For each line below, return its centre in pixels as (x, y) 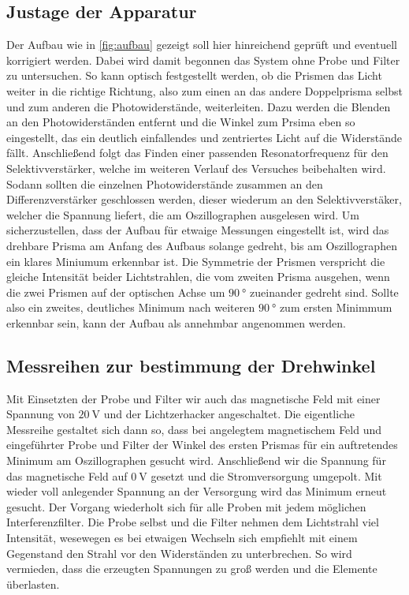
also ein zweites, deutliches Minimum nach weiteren (131, 307)
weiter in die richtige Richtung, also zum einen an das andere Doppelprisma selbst (204, 90)
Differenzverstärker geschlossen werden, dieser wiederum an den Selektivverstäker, (204, 199)
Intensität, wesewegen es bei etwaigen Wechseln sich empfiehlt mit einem (182, 538)
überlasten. (33, 584)
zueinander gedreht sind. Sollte (324, 292)
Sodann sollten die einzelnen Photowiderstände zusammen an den (165, 183)
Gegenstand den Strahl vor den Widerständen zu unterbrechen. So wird (179, 553)
